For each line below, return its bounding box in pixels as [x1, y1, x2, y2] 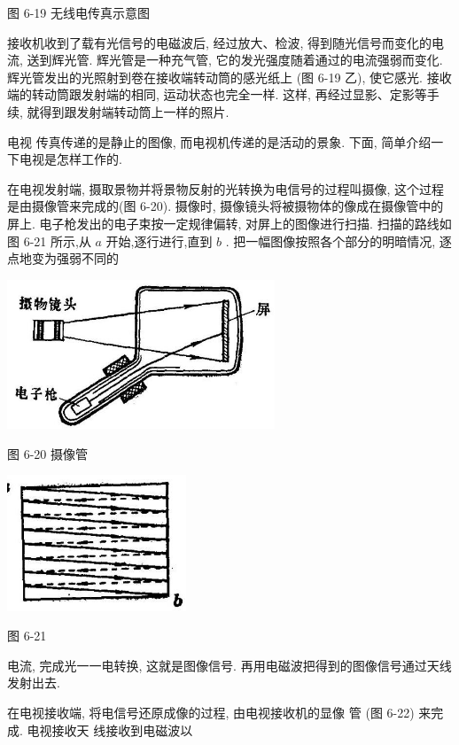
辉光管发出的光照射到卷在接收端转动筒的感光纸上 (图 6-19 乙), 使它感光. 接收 [7, 67, 452, 86]
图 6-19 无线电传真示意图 [7, 4, 150, 21]
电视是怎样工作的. [19, 150, 122, 168]
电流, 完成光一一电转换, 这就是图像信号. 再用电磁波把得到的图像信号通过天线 [7, 656, 452, 674]
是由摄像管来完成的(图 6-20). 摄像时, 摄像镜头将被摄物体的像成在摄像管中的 [7, 197, 444, 215]
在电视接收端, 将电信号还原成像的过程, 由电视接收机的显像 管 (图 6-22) [7, 702, 415, 721]
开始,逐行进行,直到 [105, 231, 213, 250]
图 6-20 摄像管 [7, 444, 88, 462]
